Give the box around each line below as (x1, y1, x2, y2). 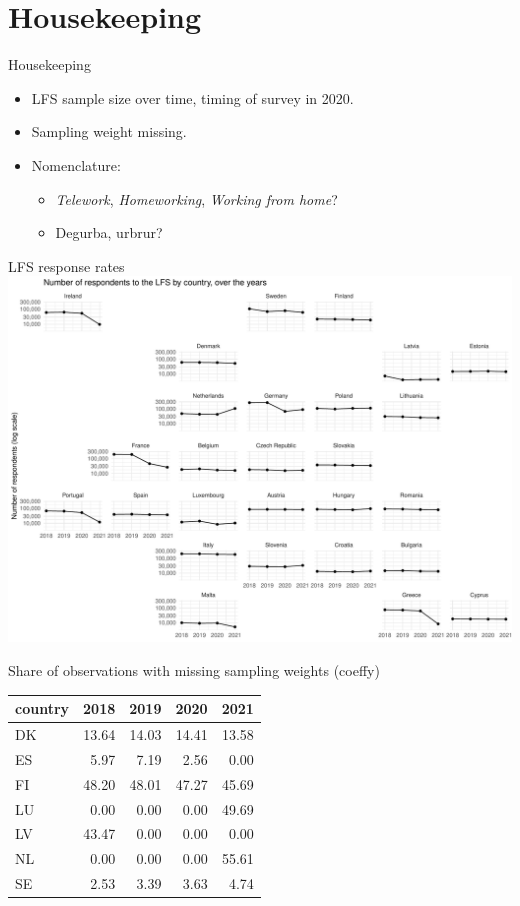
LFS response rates (8, 255, 125, 276)
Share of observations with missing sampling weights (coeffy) (8, 660, 380, 681)
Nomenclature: (31, 154, 121, 175)
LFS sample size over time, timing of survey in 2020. (31, 87, 354, 108)
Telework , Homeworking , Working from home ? (55, 188, 338, 209)
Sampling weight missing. (31, 121, 187, 142)
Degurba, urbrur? (55, 222, 163, 243)
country (15, 698, 70, 719)
